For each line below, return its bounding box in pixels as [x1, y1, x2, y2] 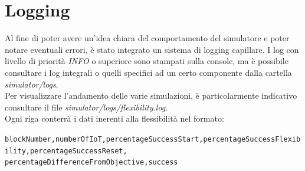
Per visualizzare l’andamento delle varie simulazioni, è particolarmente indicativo [5, 89, 297, 102]
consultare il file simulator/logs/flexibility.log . [5, 100, 168, 113]
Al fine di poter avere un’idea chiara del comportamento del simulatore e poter [5, 32, 290, 44]
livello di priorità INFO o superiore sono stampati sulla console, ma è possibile [5, 55, 288, 67]
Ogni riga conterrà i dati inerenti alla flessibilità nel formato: [5, 112, 224, 125]
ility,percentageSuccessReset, [5, 146, 127, 155]
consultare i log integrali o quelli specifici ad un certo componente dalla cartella [5, 66, 292, 78]
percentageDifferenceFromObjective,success [5, 158, 178, 167]
